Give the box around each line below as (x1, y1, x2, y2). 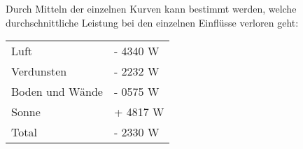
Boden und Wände (11, 83, 103, 100)
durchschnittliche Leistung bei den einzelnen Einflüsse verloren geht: (6, 15, 299, 29)
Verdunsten (11, 63, 67, 80)
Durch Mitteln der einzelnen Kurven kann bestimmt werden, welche (6, 1, 297, 15)
